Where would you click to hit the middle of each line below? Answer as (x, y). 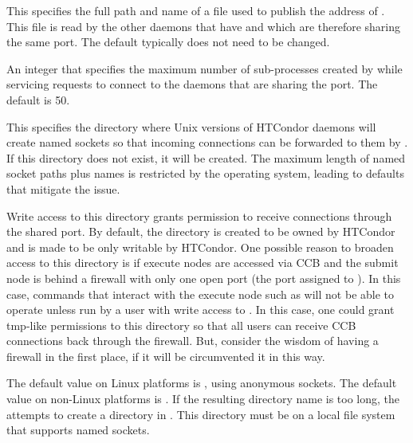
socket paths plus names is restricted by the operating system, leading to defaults (205, 173)
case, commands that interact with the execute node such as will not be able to (201, 294)
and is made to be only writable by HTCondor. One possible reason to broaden (200, 247)
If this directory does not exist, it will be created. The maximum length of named (206, 157)
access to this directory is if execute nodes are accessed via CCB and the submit (203, 263)
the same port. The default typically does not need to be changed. (168, 42)
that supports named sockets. (78, 430)
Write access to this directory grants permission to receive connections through (199, 216)
